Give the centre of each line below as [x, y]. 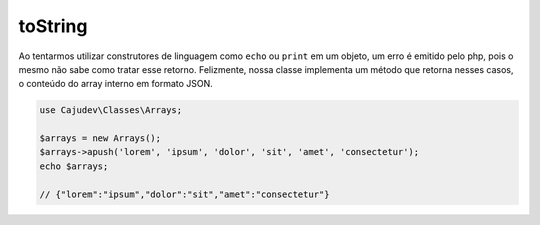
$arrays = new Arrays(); [100, 138]
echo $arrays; [74, 166]
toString [53, 26]
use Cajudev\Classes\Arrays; [111, 110]
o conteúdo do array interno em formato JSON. [116, 84]
